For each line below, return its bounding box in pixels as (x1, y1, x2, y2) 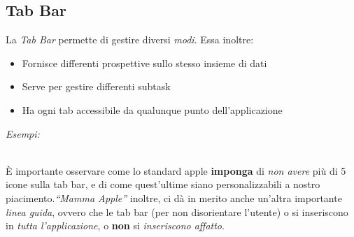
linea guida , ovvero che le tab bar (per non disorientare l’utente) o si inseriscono (6, 204, 348, 219)
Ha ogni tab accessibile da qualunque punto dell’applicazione (22, 102, 283, 117)
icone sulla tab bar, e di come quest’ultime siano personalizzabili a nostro (6, 177, 320, 192)
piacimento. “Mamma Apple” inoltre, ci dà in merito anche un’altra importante (6, 190, 342, 205)
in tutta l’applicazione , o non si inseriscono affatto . (6, 218, 225, 233)
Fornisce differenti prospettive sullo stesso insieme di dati (22, 55, 267, 70)
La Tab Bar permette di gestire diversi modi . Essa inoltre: (6, 32, 254, 47)
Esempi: (6, 126, 40, 141)
